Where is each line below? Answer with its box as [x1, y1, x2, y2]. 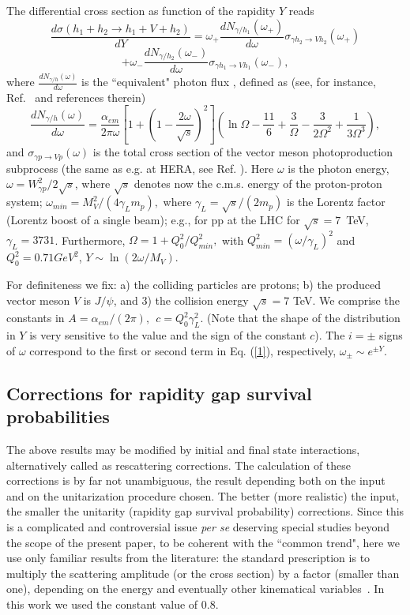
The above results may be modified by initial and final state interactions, [6, 441, 360, 457]
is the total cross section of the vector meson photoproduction [92, 144, 393, 160]
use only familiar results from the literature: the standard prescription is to [6, 549, 371, 566]
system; [6, 193, 43, 210]
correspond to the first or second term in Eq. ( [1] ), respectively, [29, 342, 337, 358]
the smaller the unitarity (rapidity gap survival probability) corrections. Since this [6, 503, 404, 519]
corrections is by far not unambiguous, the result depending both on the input [6, 472, 386, 489]
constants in [6, 309, 65, 326]
